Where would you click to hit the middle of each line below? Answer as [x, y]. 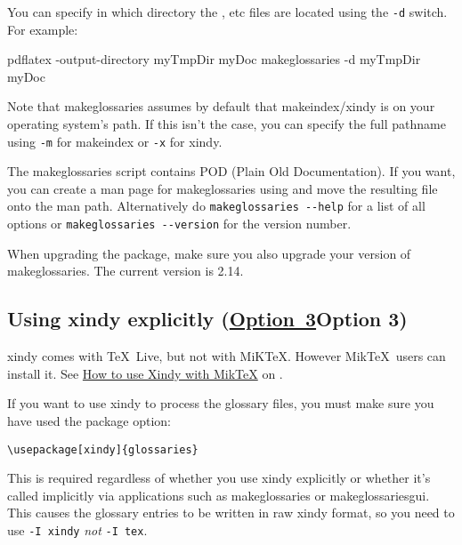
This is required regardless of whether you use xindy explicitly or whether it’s [219, 478]
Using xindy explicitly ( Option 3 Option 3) [207, 319]
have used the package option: [89, 420]
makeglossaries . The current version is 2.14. [126, 271]
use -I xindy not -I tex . [77, 529]
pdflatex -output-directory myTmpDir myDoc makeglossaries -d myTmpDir [214, 59]
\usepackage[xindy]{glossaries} [103, 449]
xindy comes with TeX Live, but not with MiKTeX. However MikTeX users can [227, 356]
